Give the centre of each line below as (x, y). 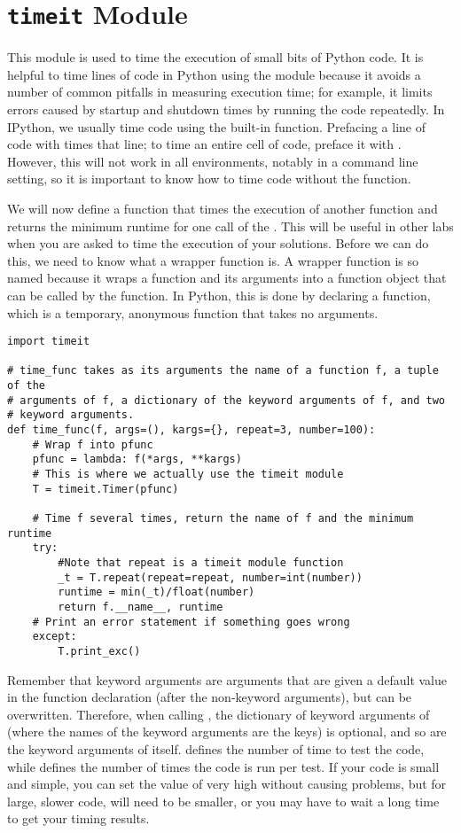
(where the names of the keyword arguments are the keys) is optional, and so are (227, 732)
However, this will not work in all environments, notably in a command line (213, 161)
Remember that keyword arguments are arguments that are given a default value (227, 679)
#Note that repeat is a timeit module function (201, 563)
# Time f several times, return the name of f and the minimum (223, 519)
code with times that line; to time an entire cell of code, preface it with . (204, 144)
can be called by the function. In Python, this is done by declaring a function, (219, 295)
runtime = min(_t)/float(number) (156, 592)
